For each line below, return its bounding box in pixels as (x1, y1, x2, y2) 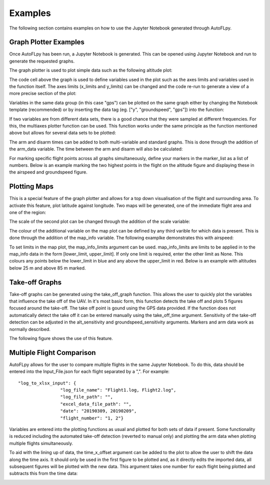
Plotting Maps (9, 182, 54, 191)
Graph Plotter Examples (9, 38, 85, 46)
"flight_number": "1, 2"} (60, 415, 124, 421)
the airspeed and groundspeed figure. (9, 169, 87, 175)
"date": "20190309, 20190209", (60, 408, 137, 414)
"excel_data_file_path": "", (60, 401, 132, 407)
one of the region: (9, 209, 46, 215)
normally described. (9, 326, 51, 332)
